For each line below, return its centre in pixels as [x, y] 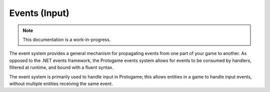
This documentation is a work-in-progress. [67, 39]
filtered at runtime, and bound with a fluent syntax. [61, 67]
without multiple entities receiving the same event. [61, 83]
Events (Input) [39, 13]
